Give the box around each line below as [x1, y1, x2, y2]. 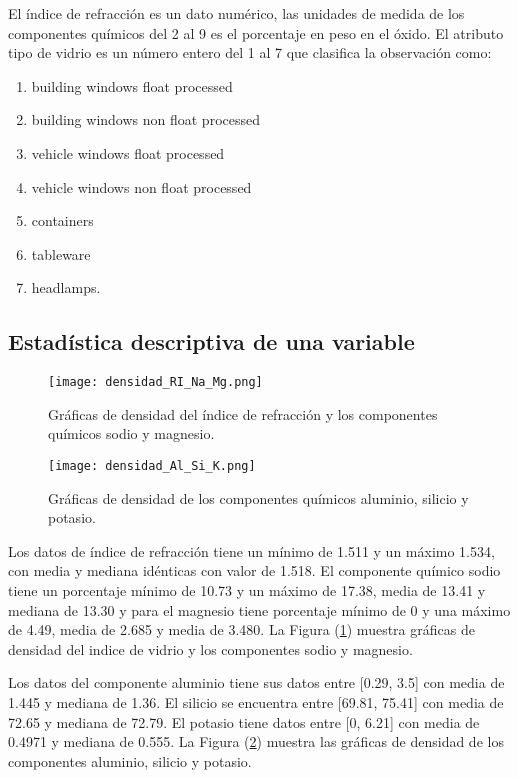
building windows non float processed [31, 109, 260, 130]
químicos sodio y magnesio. [48, 423, 215, 444]
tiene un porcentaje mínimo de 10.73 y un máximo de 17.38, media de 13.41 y [8, 580, 486, 601]
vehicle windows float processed [31, 142, 225, 163]
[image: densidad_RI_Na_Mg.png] [48, 375, 263, 390]
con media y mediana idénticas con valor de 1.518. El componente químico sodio [8, 560, 501, 581]
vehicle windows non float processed [31, 176, 252, 197]
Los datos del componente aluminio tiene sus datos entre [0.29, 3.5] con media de [8, 672, 505, 693]
